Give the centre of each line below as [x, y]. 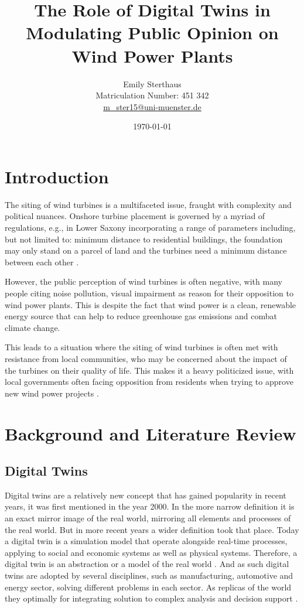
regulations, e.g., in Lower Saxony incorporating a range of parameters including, [150, 227]
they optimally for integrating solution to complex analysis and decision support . [151, 598]
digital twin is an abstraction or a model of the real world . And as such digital [147, 564]
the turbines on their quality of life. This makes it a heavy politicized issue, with [149, 370]
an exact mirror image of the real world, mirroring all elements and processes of [148, 518]
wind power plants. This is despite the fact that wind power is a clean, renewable [151, 304]
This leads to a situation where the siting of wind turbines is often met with [141, 347]
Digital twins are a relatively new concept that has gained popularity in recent [146, 495]
